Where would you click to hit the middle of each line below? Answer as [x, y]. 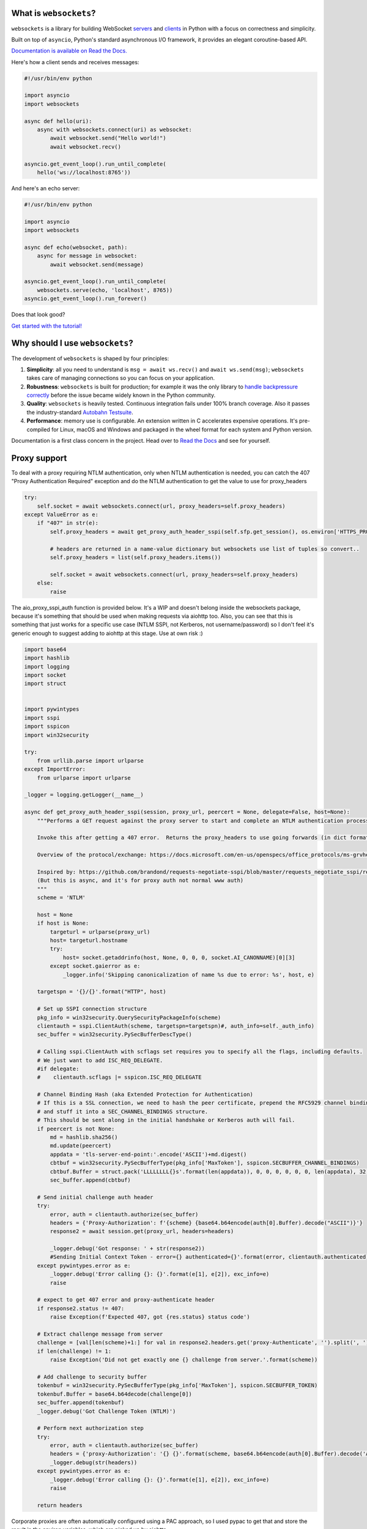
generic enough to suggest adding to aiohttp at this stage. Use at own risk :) [107, 633]
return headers [60, 1505]
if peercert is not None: [76, 1129]
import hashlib [47, 658]
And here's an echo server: [46, 188]
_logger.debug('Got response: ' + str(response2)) [127, 1249]
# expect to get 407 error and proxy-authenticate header [126, 1300]
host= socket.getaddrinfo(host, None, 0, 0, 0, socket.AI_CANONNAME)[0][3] [179, 957]
